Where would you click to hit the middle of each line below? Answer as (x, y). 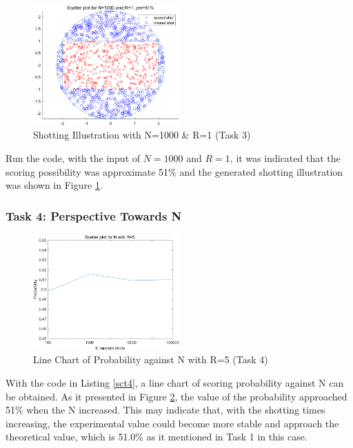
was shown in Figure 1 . (54, 185)
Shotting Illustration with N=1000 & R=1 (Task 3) (142, 135)
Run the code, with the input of (73, 157)
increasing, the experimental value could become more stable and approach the (172, 423)
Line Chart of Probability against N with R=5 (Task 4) (151, 359)
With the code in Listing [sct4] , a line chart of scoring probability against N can (175, 383)
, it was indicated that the (285, 157)
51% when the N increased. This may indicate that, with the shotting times (165, 410)
